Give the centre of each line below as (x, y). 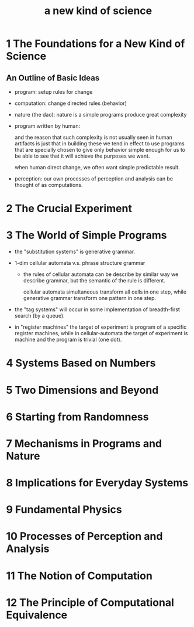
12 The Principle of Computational (90, 602)
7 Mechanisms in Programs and (84, 443)
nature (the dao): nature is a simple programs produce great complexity (101, 115)
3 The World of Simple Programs (86, 235)
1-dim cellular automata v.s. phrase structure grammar (80, 263)
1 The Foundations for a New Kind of (96, 44)
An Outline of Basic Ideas (53, 78)
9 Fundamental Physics (64, 510)
